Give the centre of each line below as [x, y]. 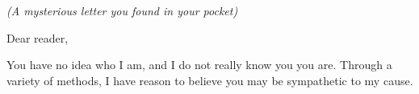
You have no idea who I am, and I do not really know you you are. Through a [199, 65]
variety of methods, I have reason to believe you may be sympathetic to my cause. [210, 80]
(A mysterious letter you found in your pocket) [122, 10]
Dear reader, [38, 37]
